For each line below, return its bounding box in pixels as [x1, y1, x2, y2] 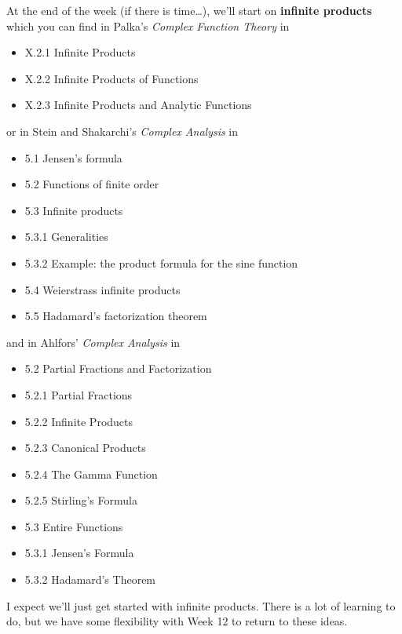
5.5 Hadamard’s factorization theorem [24, 308, 207, 324]
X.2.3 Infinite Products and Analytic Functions [24, 97, 252, 113]
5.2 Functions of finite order [24, 176, 159, 192]
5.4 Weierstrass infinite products [24, 281, 181, 297]
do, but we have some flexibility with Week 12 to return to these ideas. [6, 613, 348, 629]
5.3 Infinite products [24, 202, 123, 218]
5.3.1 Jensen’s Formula [24, 545, 134, 561]
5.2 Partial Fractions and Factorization [24, 360, 212, 377]
